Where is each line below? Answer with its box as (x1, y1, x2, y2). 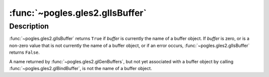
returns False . (9, 49, 40, 55)
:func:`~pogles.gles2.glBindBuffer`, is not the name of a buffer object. (9, 65, 152, 71)
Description (9, 22, 49, 31)
